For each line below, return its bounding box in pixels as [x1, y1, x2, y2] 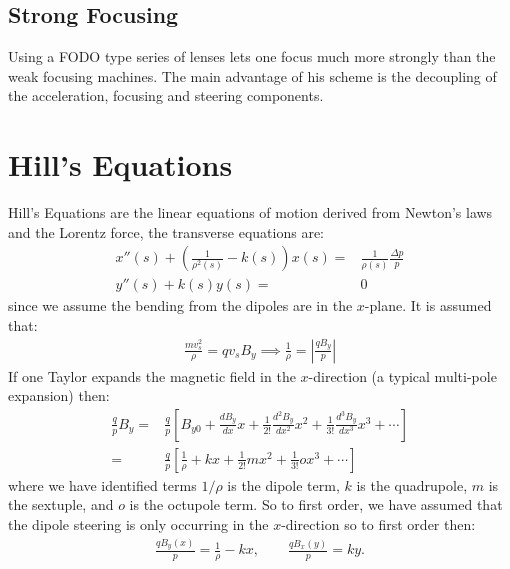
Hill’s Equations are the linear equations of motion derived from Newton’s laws [8, 202, 493, 223]
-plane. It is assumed [364, 295, 492, 316]
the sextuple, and [8, 494, 114, 515]
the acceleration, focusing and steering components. [8, 85, 324, 106]
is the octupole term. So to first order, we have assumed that [129, 494, 503, 515]
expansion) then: [8, 385, 110, 406]
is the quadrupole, [356, 474, 468, 495]
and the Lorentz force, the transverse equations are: [8, 221, 324, 242]
